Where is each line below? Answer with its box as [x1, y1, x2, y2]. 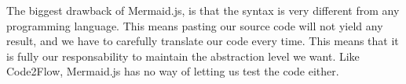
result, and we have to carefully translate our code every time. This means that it [6, 33, 399, 49]
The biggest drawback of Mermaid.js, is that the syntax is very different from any [6, 2, 400, 18]
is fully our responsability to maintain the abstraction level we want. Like [6, 47, 360, 64]
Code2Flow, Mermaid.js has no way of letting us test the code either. [6, 63, 339, 79]
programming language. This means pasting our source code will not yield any [6, 17, 383, 33]
